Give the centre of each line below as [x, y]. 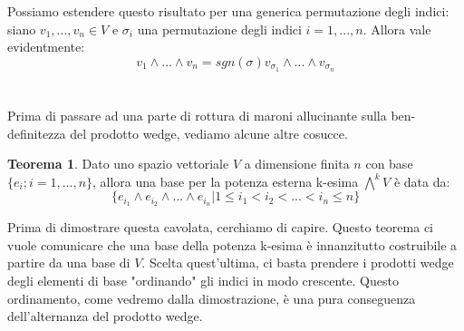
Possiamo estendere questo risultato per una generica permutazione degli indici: [228, 11]
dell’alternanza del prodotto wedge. [105, 316]
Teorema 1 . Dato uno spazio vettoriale [118, 164]
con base [389, 164]
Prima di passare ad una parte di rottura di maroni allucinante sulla [197, 116]
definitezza [37, 133]
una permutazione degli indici [219, 29]
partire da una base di [69, 263]
